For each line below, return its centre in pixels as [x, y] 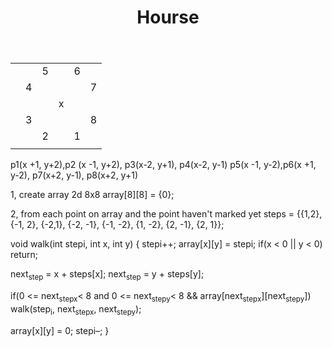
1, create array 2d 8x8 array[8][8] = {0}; [92, 195]
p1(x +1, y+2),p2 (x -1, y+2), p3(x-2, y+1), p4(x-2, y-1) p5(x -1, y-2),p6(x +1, [163, 165]
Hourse [168, 17]
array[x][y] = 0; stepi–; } [60, 330]
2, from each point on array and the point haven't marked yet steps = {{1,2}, [166, 214]
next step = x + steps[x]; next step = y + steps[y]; [107, 275]
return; [24, 255]
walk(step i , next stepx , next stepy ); [76, 309]
